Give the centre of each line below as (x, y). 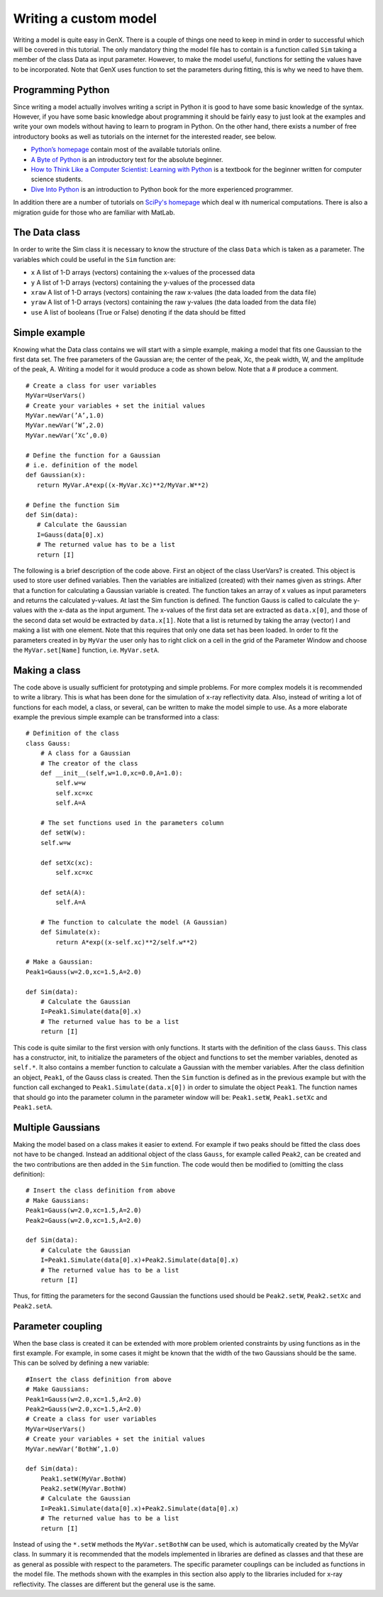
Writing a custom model (85, 18)
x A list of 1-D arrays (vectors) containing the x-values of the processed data (143, 273)
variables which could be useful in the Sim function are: (95, 259)
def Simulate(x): (70, 932)
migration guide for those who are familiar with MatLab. (94, 212)
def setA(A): (63, 892)
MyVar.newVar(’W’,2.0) (65, 425)
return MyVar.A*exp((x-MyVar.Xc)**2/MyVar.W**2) (123, 485)
